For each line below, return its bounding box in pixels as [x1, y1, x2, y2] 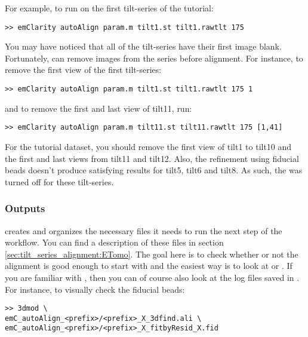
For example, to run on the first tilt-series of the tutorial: [5, 2, 214, 14]
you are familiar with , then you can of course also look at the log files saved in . [5, 271, 300, 283]
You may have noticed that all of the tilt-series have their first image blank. [5, 40, 282, 53]
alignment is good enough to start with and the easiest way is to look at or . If [5, 259, 292, 272]
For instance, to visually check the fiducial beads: [5, 283, 185, 295]
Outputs [5, 201, 45, 216]
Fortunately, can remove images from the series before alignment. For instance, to [5, 51, 303, 64]
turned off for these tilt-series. [5, 175, 114, 188]
